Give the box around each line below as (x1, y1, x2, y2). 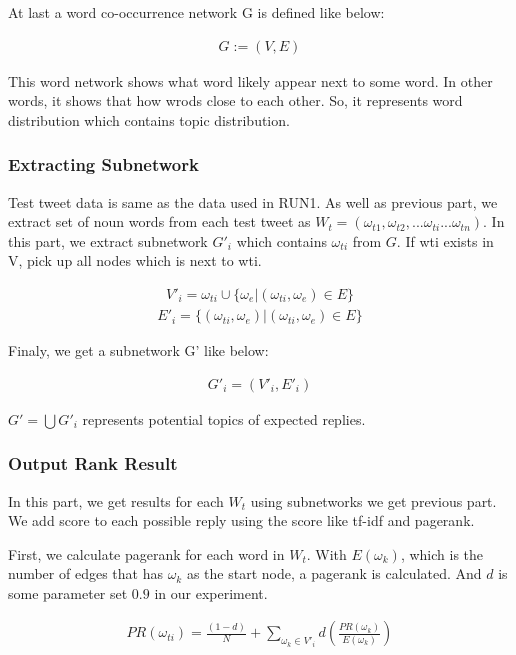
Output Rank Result (8, 451, 178, 476)
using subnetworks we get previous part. (250, 490, 497, 511)
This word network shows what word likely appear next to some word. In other (8, 70, 493, 91)
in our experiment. (154, 582, 268, 603)
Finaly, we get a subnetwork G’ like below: (8, 340, 269, 361)
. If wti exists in (396, 230, 494, 251)
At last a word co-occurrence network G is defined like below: (8, 2, 385, 22)
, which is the (400, 543, 484, 564)
